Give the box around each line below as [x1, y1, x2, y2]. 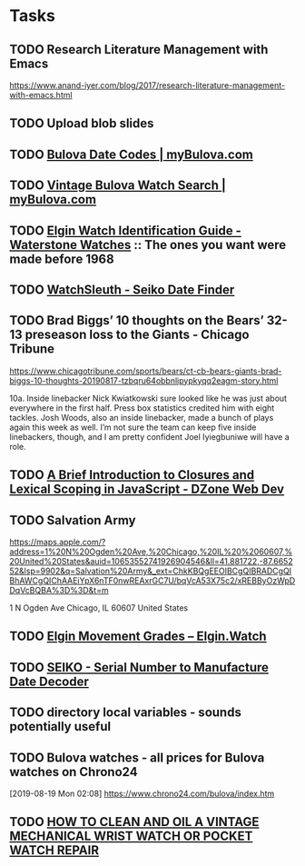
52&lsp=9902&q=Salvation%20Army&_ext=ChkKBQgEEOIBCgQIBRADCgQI [9, 565, 292, 576]
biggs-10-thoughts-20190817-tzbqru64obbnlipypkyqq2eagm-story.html [9, 374, 279, 386]
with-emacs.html [9, 90, 73, 100]
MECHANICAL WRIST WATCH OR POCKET [9, 829, 253, 844]
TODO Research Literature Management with [9, 42, 269, 57]
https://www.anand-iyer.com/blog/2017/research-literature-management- [9, 80, 286, 91]
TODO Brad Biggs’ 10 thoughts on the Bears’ [9, 313, 265, 328]
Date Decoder [9, 673, 89, 689]
